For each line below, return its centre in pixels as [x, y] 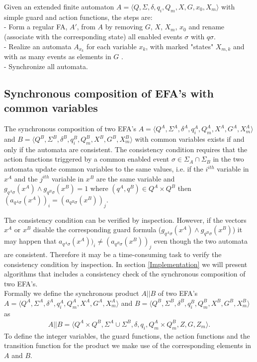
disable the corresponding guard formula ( [97, 229]
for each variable [111, 46]
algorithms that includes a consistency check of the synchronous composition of [125, 274]
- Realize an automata [38, 46]
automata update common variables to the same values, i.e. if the [104, 169]
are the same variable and [135, 178]
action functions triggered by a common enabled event [87, 159]
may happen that [30, 241]
